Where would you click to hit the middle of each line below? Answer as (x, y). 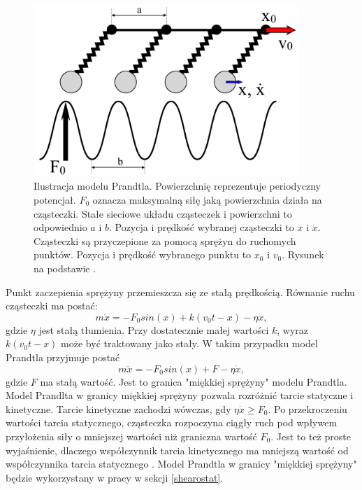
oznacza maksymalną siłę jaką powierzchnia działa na (207, 200)
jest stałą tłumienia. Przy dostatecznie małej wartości (154, 329)
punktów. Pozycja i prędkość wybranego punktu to (143, 254)
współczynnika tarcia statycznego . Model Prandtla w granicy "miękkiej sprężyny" (181, 464)
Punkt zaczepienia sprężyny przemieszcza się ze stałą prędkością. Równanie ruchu (180, 292)
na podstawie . (65, 268)
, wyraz (293, 329)
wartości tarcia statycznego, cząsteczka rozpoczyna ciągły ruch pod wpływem (172, 422)
